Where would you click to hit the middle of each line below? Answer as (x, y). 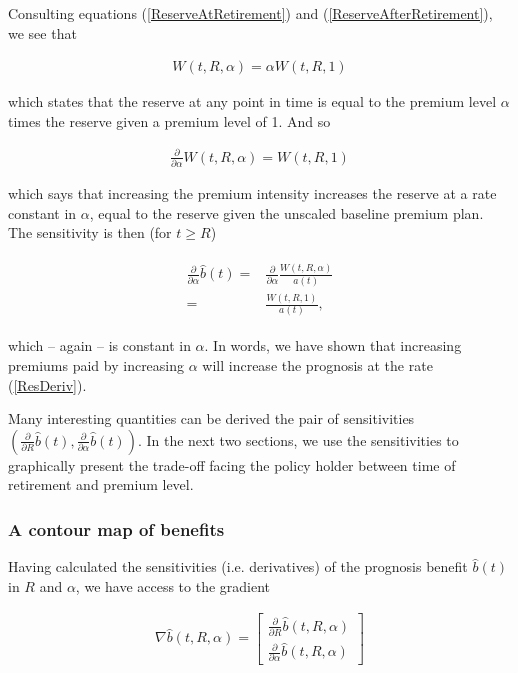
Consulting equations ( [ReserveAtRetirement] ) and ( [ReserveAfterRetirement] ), (250, 13)
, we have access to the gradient (173, 585)
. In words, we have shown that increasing (333, 345)
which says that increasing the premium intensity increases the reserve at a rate (252, 193)
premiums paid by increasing (96, 364)
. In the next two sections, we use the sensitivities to (298, 439)
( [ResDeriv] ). (47, 384)
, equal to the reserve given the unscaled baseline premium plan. (286, 212)
